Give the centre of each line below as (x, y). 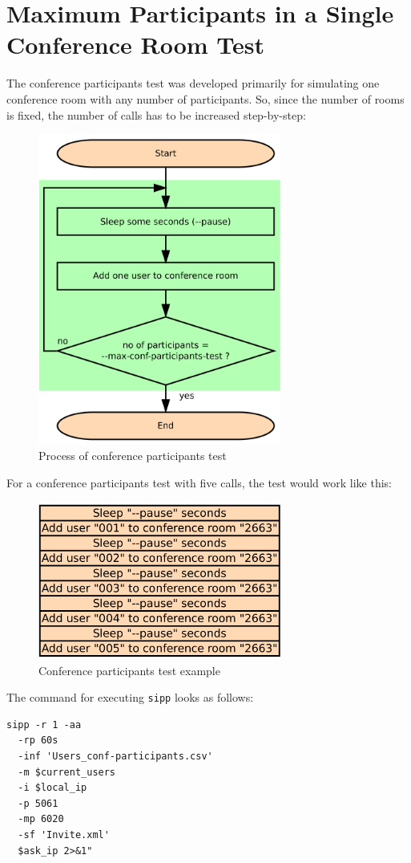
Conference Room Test (136, 45)
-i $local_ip (52, 788)
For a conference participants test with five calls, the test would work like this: (199, 482)
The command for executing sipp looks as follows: (130, 697)
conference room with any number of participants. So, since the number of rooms (205, 98)
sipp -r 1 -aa (44, 725)
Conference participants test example (129, 670)
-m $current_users (67, 772)
